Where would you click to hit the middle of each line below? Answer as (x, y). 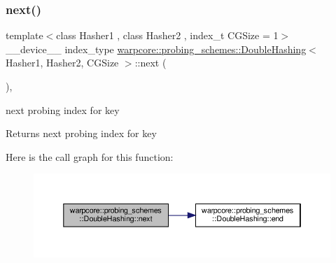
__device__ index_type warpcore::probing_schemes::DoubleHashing (156, 49)
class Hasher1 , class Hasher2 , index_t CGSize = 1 (167, 35)
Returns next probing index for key (81, 133)
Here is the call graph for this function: (90, 156)
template (24, 35)
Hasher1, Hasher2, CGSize (62, 63)
